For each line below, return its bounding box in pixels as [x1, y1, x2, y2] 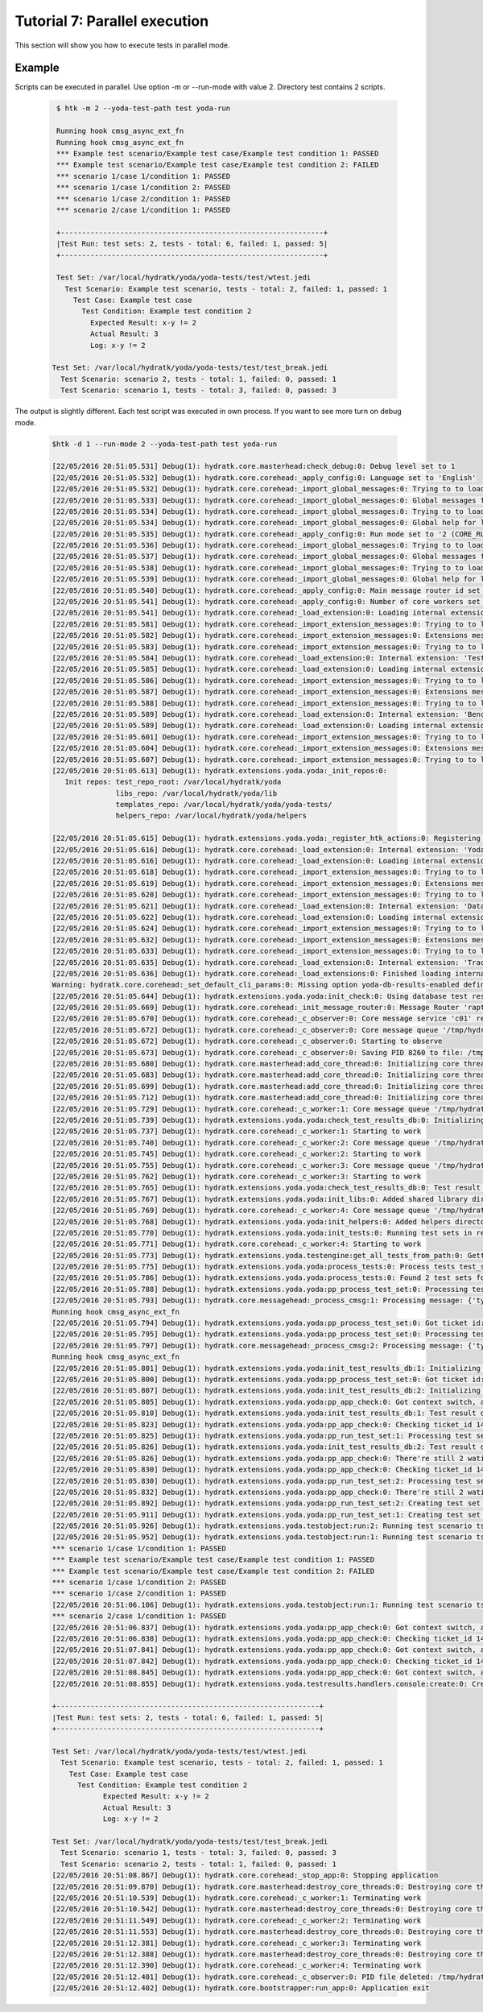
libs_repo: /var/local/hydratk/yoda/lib [115, 789, 278, 797]
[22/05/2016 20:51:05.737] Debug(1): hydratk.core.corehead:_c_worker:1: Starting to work [52, 1127, 422, 1136]
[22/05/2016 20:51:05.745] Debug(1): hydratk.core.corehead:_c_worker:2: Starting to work [52, 1149, 422, 1159]
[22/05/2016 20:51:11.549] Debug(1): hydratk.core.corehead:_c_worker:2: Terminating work [52, 1915, 422, 1925]
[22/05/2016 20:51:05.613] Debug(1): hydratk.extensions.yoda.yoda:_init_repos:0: [52, 766, 388, 775]
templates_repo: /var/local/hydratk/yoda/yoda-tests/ [115, 800, 332, 809]
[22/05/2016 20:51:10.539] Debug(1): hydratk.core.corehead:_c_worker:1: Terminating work [52, 1893, 422, 1902]
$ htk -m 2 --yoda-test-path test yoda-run [56, 104, 231, 113]
